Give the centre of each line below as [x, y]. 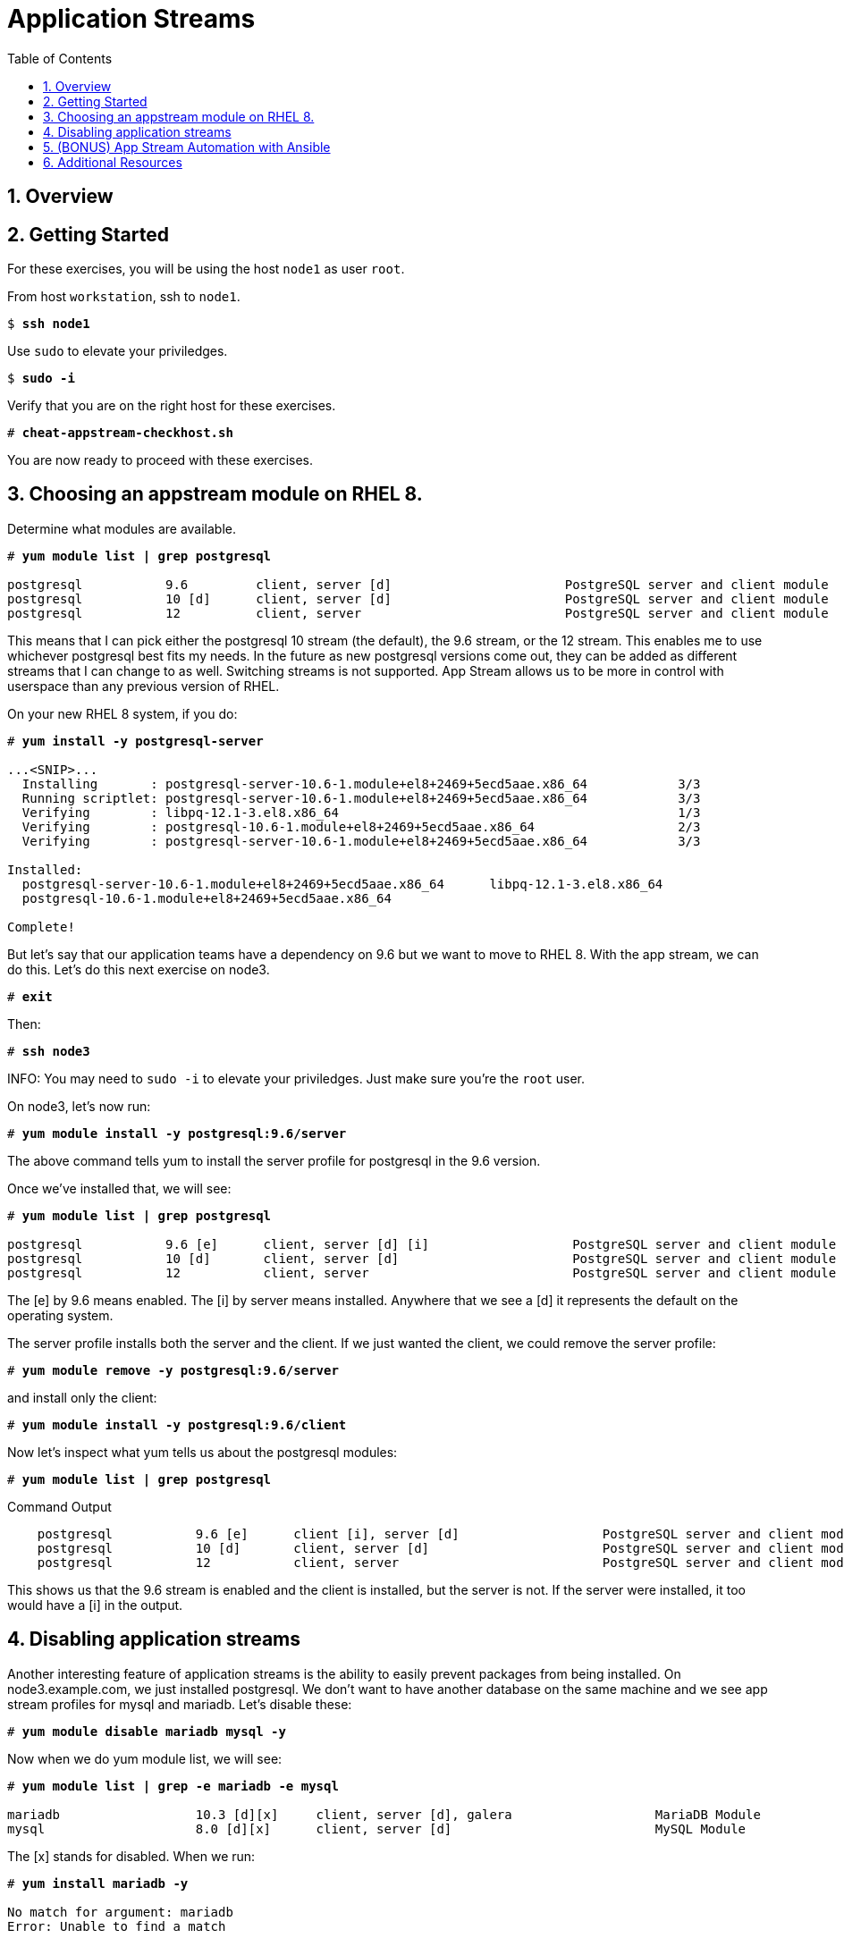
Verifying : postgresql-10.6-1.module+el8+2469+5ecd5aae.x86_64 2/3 [361, 826]
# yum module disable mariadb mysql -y [147, 1731]
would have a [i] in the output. [95, 1605]
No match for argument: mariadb [120, 1912]
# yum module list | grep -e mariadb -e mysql [173, 1786]
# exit [30, 996]
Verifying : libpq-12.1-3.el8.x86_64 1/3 [361, 812]
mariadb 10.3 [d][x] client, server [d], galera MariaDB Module [384, 1814]
